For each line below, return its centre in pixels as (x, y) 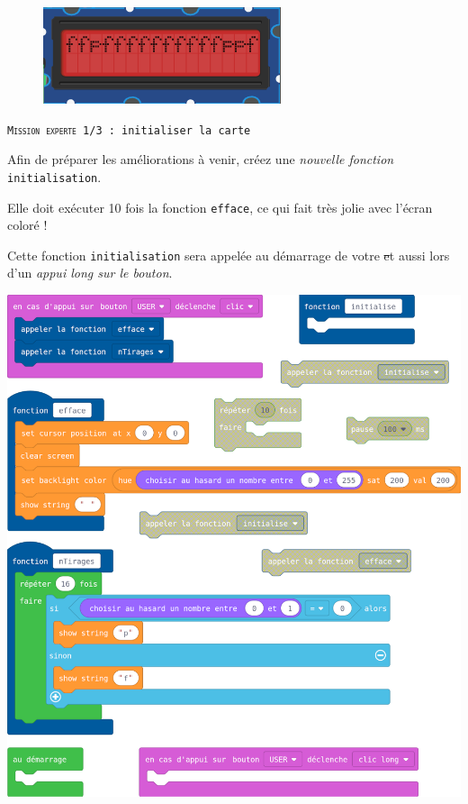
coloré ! (27, 225)
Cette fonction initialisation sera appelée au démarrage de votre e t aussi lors (229, 255)
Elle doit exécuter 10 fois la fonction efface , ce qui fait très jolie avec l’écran (220, 207)
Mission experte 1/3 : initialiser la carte (129, 130)
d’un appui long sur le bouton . (90, 273)
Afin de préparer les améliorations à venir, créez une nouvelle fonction (201, 159)
